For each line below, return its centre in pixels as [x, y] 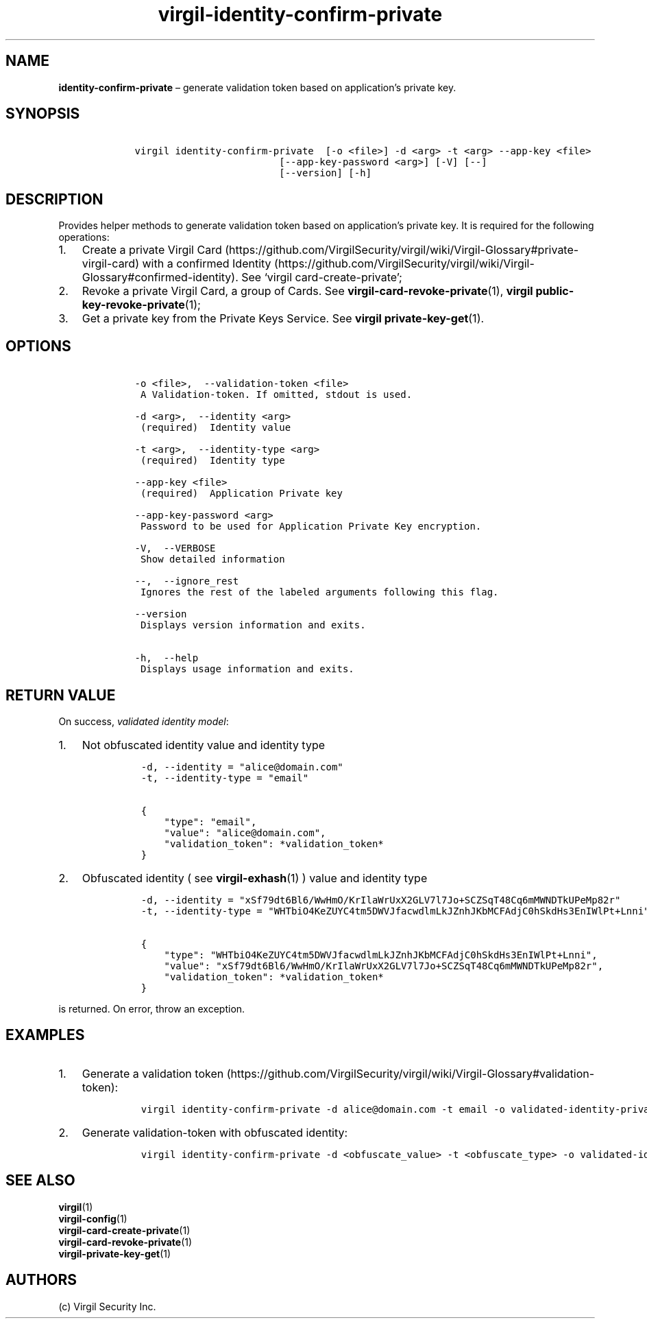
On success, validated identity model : [144, 721]
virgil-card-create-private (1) [124, 1230]
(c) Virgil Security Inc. [107, 1306]
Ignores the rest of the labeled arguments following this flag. [319, 592]
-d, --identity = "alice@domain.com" [242, 767]
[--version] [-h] [326, 173]
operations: [84, 237]
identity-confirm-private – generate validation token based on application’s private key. [257, 87]
